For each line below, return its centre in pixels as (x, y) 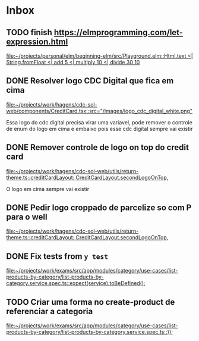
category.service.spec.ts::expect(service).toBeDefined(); (76, 283)
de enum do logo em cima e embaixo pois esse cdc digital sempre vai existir (99, 129)
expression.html (37, 41)
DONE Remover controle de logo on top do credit (97, 147)
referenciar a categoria (50, 311)
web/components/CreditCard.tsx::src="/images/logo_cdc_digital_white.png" (99, 111)
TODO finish (29, 32)
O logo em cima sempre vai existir (48, 189)
